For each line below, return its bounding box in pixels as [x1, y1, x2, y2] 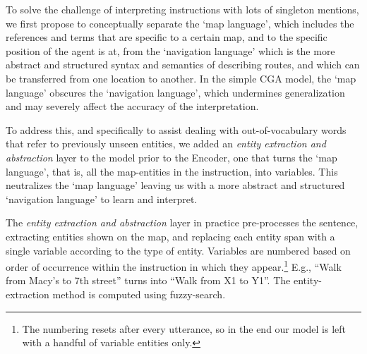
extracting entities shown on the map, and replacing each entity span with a [6, 228, 335, 243]
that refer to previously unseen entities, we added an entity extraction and [6, 136, 326, 151]
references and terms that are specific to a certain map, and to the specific [6, 30, 327, 44]
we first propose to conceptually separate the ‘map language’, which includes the [6, 16, 354, 30]
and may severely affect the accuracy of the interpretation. [6, 99, 259, 114]
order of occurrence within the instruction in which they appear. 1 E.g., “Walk [6, 257, 342, 274]
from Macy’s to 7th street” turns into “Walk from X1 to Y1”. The [6, 273, 291, 288]
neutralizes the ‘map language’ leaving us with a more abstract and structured [6, 178, 345, 193]
